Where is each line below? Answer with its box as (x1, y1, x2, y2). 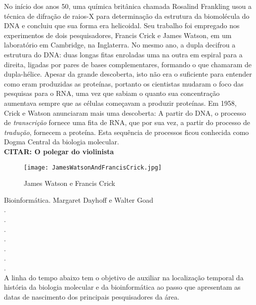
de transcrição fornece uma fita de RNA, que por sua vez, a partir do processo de (4, 117, 250, 128)
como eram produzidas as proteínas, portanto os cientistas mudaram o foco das (4, 78, 244, 88)
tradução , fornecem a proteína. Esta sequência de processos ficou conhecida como (4, 127, 249, 137)
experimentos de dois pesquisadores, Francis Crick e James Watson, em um (4, 30, 232, 40)
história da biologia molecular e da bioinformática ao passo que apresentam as (4, 282, 241, 292)
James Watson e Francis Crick (24, 178, 116, 188)
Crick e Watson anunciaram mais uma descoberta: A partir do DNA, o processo (4, 107, 246, 118)
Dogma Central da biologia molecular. (4, 136, 119, 147)
